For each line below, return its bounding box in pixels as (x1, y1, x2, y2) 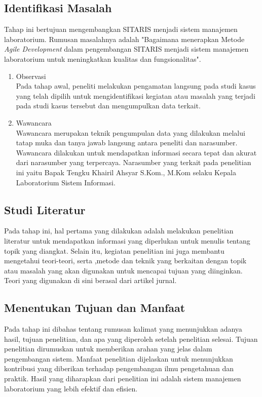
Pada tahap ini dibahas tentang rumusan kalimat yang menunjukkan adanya (4, 324, 242, 334)
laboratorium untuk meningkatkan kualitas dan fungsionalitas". (4, 53, 201, 64)
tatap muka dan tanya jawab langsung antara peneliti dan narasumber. (16, 137, 238, 148)
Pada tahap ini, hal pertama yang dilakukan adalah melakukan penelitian (4, 225, 234, 236)
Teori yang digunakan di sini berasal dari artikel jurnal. (4, 275, 177, 286)
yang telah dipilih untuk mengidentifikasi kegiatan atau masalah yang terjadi (16, 90, 255, 101)
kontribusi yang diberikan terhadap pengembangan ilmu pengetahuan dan (4, 363, 234, 374)
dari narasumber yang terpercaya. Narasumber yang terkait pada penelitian (16, 157, 251, 168)
